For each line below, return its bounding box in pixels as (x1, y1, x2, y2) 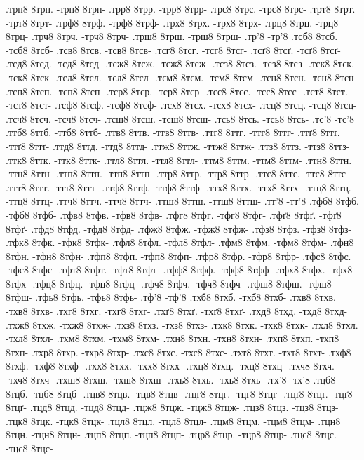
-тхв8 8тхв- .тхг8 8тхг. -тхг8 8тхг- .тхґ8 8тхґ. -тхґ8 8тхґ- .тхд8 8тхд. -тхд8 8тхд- (6, 304, 348, 318)
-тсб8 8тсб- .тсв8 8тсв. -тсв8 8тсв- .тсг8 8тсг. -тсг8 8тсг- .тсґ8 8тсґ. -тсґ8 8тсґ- (6, 42, 341, 57)
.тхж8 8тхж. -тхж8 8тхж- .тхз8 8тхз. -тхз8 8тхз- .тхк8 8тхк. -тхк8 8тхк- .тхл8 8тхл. (6, 317, 358, 332)
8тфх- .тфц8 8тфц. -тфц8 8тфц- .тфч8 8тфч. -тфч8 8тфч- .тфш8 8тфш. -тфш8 (6, 276, 332, 290)
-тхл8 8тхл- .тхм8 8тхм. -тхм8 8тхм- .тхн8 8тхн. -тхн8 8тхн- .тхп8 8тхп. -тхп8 (6, 331, 339, 346)
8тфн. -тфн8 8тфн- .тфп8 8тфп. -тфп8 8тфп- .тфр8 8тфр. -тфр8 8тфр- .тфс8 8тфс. (6, 248, 351, 263)
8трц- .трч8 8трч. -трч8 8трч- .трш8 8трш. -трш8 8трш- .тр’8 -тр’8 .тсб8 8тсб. (6, 29, 338, 43)
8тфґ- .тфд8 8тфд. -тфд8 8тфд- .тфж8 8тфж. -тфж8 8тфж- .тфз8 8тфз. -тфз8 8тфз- (6, 221, 352, 236)
